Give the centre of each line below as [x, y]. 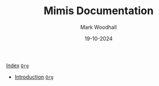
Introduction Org [34, 77]
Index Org [18, 65]
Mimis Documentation [99, 11]
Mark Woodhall [99, 27]
